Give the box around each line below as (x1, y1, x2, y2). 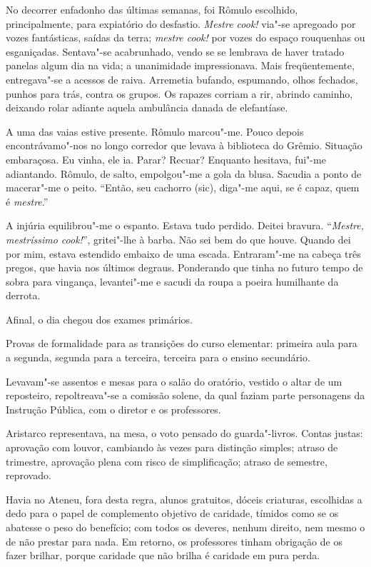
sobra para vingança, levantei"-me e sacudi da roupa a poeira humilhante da (6, 274, 339, 288)
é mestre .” (6, 194, 49, 209)
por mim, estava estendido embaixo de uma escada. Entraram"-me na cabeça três (6, 246, 361, 261)
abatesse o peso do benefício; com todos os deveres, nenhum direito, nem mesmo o (6, 520, 365, 534)
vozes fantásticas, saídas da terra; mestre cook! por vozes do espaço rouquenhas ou (6, 30, 365, 45)
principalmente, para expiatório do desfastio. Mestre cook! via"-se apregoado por (6, 16, 356, 31)
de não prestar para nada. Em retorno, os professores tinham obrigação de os (6, 533, 342, 548)
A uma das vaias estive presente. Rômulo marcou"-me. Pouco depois (6, 124, 304, 139)
